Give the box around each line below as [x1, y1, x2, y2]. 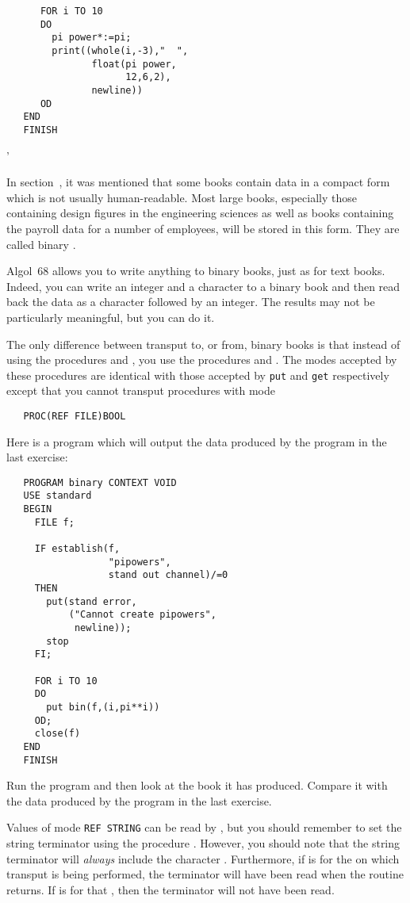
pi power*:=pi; [52, 32, 132, 44]
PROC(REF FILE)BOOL [23, 410, 126, 422]
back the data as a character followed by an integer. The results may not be [6, 293, 375, 310]
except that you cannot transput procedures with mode [6, 382, 276, 399]
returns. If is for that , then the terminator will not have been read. [6, 881, 335, 897]
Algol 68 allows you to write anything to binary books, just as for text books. [6, 262, 385, 279]
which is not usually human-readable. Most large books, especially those [6, 189, 357, 205]
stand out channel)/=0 [108, 569, 228, 581]
